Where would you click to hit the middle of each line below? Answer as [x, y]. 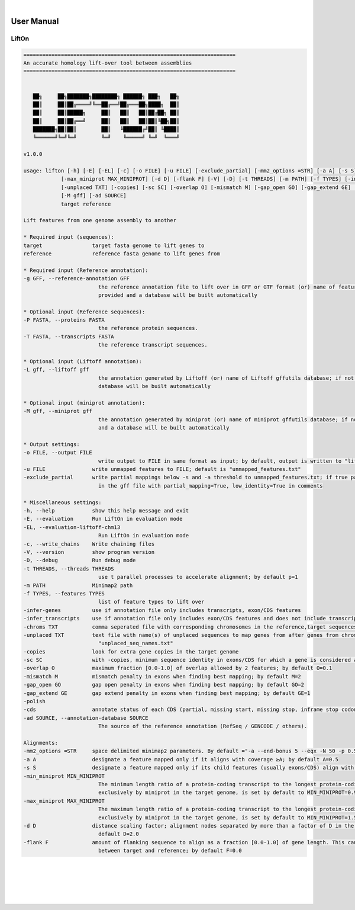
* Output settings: [51, 444]
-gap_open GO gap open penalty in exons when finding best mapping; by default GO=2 [164, 685]
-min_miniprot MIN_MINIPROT [64, 776]
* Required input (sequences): [69, 237]
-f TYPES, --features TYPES [64, 593]
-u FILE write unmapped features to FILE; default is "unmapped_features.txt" [162, 469]
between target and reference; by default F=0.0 [170, 851]
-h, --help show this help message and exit [106, 511]
